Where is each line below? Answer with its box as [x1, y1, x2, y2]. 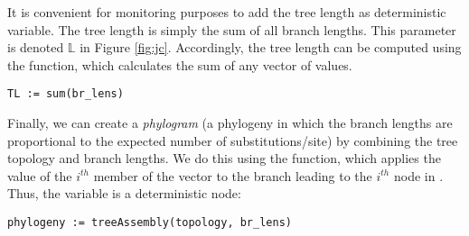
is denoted [7, 38, 64, 57]
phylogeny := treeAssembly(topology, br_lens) [7, 216, 292, 229]
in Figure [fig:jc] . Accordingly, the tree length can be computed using [80, 38, 462, 57]
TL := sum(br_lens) [7, 87, 124, 101]
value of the [7, 166, 72, 185]
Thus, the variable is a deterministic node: [7, 184, 241, 203]
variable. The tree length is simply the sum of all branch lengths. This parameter [7, 20, 456, 39]
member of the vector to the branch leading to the [93, 166, 372, 185]
